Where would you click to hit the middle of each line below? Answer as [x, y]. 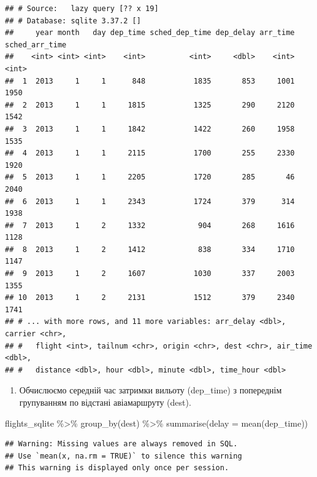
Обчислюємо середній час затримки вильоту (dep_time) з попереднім [151, 390]
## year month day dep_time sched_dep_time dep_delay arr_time [150, 33]
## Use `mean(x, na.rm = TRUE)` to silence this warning [124, 456]
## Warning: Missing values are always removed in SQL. [121, 444]
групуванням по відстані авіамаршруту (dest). [105, 402]
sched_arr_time [36, 45]
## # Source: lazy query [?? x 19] [82, 9]
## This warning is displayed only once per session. [117, 468]
